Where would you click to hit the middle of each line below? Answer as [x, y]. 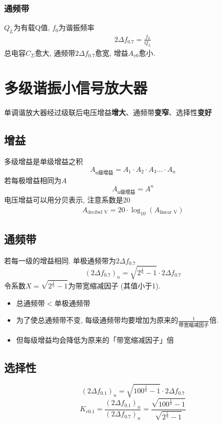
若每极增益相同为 [33, 180]
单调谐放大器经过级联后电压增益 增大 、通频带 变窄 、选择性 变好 [108, 112]
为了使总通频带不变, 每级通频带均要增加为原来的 [97, 320]
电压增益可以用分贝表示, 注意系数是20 [67, 200]
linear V [168, 213]
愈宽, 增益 [112, 52]
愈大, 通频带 [55, 52]
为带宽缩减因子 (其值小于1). [114, 286]
